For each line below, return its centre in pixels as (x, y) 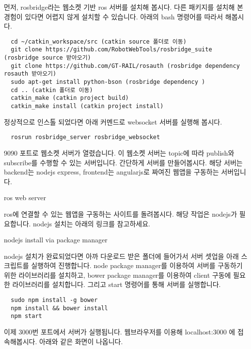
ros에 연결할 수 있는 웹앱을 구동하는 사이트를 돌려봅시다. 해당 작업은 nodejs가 (121, 214)
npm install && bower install (59, 308)
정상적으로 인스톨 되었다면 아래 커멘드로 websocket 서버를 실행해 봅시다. (113, 121)
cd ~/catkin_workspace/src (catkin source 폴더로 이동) (99, 41)
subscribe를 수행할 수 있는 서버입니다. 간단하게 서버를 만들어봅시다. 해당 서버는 (123, 162)
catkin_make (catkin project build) (70, 98)
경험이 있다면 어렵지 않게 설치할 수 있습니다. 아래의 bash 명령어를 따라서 (114, 16)
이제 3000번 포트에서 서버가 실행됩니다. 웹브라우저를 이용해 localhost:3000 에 (120, 332)
